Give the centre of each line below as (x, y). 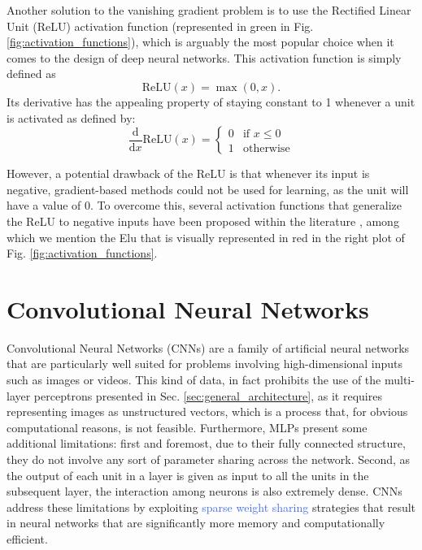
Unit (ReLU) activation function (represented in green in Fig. (160, 26)
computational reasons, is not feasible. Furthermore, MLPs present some (187, 427)
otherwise (266, 148)
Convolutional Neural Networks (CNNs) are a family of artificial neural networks (208, 347)
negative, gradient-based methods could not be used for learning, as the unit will (208, 189)
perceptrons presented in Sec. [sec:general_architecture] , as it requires (208, 395)
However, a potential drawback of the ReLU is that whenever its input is (188, 173)
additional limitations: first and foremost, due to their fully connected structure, (206, 443)
